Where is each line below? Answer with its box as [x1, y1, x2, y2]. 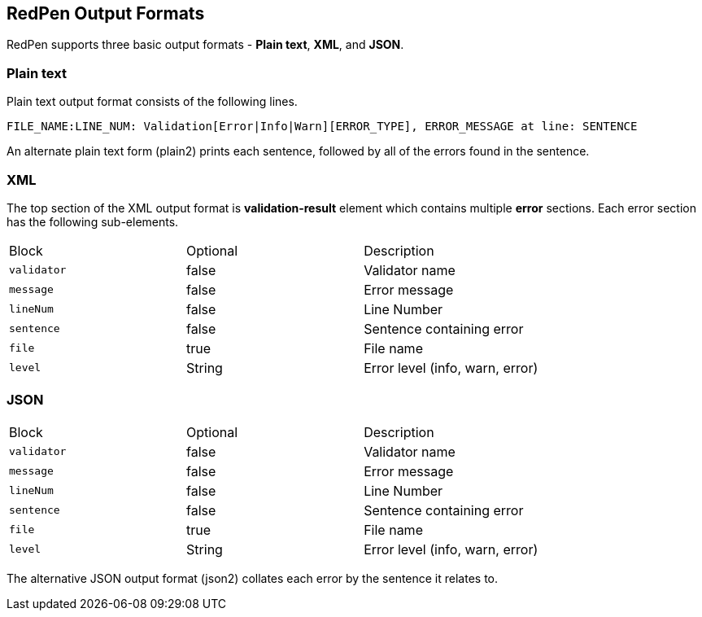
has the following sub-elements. [7, 214, 179, 229]
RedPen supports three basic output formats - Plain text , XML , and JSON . [7, 37, 404, 52]
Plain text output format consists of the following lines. [7, 94, 298, 109]
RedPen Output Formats [7, 3, 205, 24]
